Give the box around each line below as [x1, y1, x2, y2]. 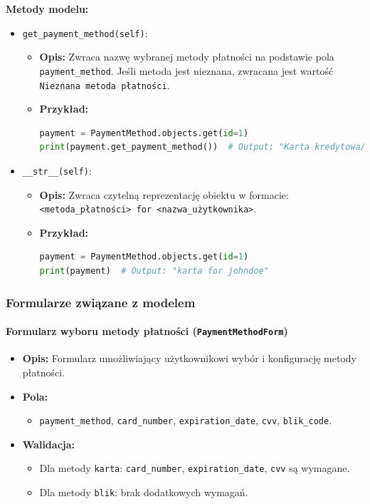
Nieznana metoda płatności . [39, 77, 170, 92]
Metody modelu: [6, 1, 89, 16]
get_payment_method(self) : [22, 25, 148, 40]
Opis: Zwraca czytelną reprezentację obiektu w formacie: [39, 187, 289, 202]
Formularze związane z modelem [6, 293, 196, 311]
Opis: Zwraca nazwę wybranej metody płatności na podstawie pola [39, 49, 334, 64]
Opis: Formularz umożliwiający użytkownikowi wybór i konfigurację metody [22, 351, 356, 366]
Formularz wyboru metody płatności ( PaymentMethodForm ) [6, 324, 288, 339]
